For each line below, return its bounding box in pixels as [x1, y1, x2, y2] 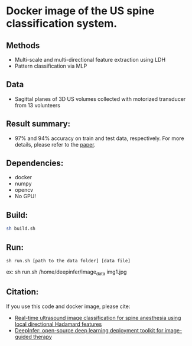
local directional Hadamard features [14, 320, 102, 328]
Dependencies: [6, 158, 64, 169]
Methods [6, 40, 40, 50]
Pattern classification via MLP [14, 62, 87, 69]
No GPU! [14, 193, 37, 200]
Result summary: [6, 119, 71, 129]
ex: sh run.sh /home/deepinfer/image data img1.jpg [6, 268, 127, 277]
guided [14, 333, 32, 340]
